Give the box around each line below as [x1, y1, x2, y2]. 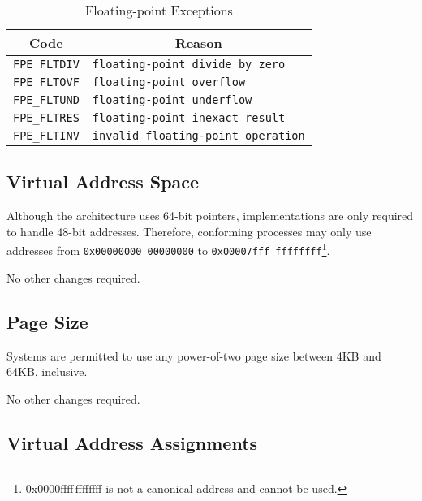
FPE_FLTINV [13, 129, 80, 142]
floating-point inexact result [92, 111, 286, 124]
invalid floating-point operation [92, 129, 305, 142]
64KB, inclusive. [6, 363, 88, 380]
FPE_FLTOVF [13, 76, 80, 89]
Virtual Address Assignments [6, 430, 258, 455]
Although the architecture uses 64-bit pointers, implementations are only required [6, 207, 414, 224]
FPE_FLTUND [13, 93, 80, 106]
